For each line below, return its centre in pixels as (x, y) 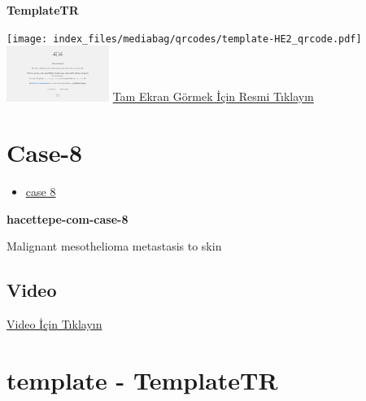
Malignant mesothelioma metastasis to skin (114, 246)
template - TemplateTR (142, 380)
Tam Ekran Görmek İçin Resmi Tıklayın (213, 96)
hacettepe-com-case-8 (68, 218)
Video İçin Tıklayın (54, 324)
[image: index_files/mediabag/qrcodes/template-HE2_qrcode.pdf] (184, 39)
